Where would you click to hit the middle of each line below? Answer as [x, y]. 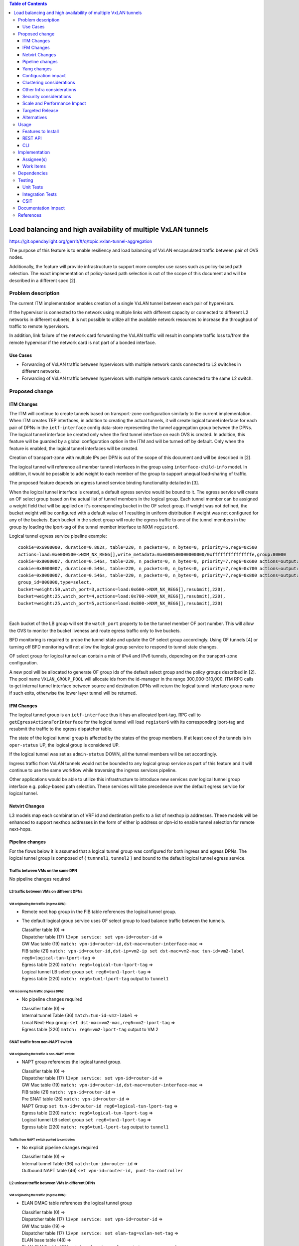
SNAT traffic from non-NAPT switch [41, 1042]
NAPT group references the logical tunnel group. [72, 1062]
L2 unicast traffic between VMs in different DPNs [52, 1183]
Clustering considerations [49, 83]
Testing [26, 180]
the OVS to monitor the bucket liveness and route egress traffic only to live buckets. [95, 630]
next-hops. [20, 829]
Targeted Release [40, 110]
